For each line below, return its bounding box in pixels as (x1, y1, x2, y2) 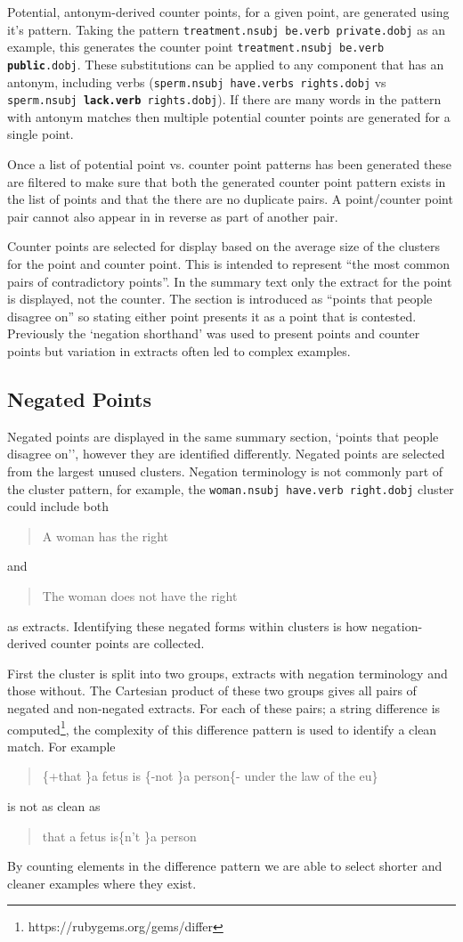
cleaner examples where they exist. (7, 873, 197, 892)
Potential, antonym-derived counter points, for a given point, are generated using (7, 3, 450, 20)
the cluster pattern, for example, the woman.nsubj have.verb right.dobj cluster (7, 479, 454, 498)
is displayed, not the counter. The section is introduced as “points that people (7, 289, 433, 308)
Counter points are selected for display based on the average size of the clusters (7, 237, 441, 256)
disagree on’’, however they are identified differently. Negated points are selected (7, 444, 445, 463)
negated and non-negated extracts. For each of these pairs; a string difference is (7, 698, 441, 717)
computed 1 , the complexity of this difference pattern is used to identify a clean (7, 717, 437, 738)
